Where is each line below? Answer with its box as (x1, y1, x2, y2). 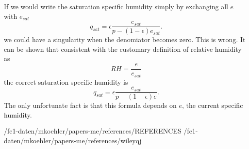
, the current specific (182, 100, 243, 110)
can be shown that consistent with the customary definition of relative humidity (4, 44, 242, 54)
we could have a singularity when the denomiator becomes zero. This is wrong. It (4, 34, 246, 45)
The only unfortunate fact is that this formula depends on (4, 100, 177, 110)
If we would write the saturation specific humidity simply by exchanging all (4, 1, 228, 11)
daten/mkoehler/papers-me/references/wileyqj (4, 135, 142, 145)
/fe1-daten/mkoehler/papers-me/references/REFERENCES (4, 126, 182, 136)
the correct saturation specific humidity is (4, 76, 128, 87)
